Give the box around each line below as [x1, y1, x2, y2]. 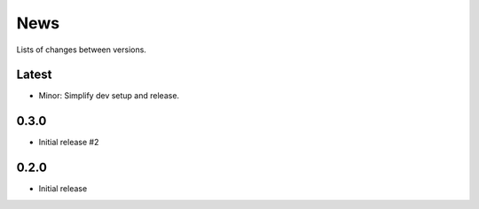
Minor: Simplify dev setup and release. [38, 90, 180, 101]
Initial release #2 [38, 137, 99, 148]
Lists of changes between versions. [16, 44, 146, 55]
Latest [16, 67, 52, 82]
